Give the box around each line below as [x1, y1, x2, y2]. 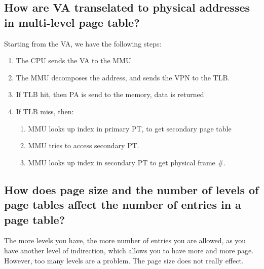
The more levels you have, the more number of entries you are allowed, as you [4, 235, 246, 246]
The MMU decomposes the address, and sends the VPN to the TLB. [16, 72, 230, 82]
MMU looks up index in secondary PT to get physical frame [28, 157, 215, 167]
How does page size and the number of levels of [4, 182, 259, 197]
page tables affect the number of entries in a [4, 197, 241, 212]
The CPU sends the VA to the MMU [16, 55, 131, 66]
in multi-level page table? [4, 14, 140, 30]
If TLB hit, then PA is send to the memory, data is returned [16, 89, 204, 100]
